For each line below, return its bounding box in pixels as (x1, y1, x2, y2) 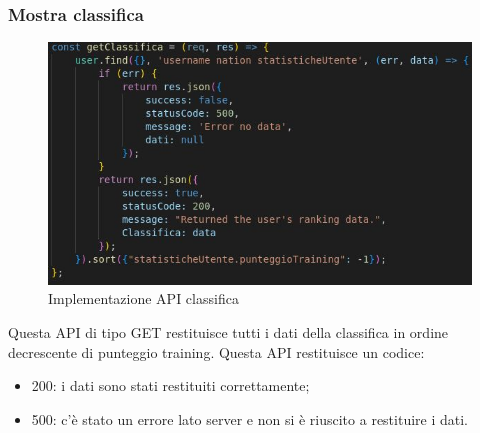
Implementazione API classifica (48, 288, 239, 309)
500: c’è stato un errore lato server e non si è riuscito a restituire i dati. (31, 408, 469, 429)
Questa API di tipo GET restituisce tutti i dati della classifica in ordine (8, 322, 449, 343)
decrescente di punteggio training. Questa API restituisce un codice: (8, 341, 425, 362)
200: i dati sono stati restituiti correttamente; (31, 375, 310, 396)
